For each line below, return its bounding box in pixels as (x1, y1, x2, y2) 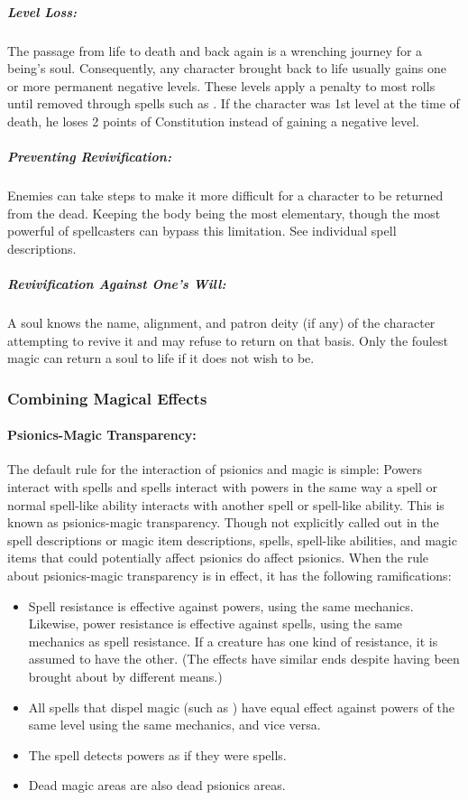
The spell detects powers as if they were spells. (28, 745, 287, 764)
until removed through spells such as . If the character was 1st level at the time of (7, 94, 460, 113)
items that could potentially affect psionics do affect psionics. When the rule (7, 548, 429, 567)
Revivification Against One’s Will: (7, 274, 226, 293)
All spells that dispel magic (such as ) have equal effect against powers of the (28, 697, 455, 716)
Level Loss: (7, 2, 78, 21)
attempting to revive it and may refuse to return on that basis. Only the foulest (7, 330, 448, 349)
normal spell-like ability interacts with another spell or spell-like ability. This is (7, 495, 445, 514)
